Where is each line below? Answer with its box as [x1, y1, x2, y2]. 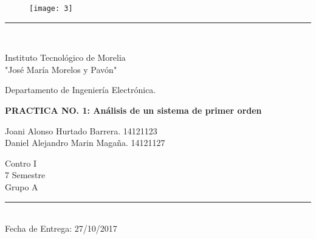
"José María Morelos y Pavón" [5, 63, 117, 75]
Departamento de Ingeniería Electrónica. [5, 83, 156, 96]
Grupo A [5, 181, 38, 193]
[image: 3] [29, 4, 73, 13]
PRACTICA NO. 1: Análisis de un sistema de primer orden [5, 104, 262, 117]
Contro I [5, 156, 37, 169]
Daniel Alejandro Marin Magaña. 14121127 [5, 136, 165, 149]
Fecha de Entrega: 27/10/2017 [5, 222, 117, 235]
